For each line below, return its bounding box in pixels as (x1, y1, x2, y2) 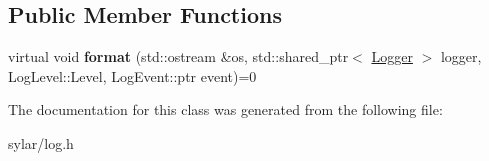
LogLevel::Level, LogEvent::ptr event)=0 (8, 65, 257, 86)
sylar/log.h (8, 132, 74, 153)
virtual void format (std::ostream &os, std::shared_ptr (8, 46, 349, 67)
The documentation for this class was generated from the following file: (8, 99, 443, 120)
